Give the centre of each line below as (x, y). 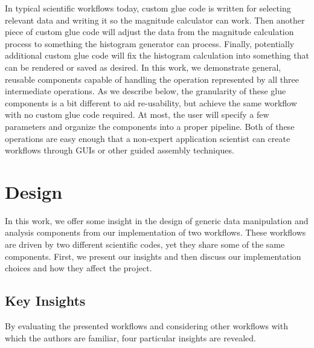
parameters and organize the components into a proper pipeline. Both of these (150, 126)
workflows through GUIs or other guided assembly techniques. (120, 150)
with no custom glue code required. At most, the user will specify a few (137, 114)
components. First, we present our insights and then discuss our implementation (153, 256)
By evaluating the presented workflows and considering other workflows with (146, 326)
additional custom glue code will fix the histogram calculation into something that (157, 55)
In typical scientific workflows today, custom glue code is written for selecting (148, 8)
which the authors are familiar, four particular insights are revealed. (130, 337)
